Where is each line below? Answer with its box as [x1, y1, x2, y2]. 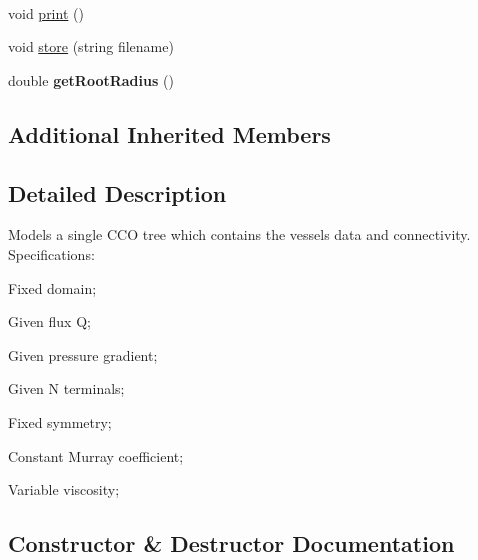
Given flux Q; [8, 311, 91, 332]
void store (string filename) [8, 36, 174, 57]
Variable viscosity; [8, 479, 120, 500]
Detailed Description [8, 177, 227, 208]
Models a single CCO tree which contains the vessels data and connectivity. [8, 224, 471, 245]
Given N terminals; [8, 378, 125, 399]
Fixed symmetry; [8, 411, 112, 432]
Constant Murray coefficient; [8, 445, 184, 466]
